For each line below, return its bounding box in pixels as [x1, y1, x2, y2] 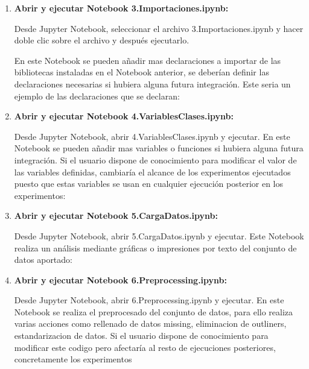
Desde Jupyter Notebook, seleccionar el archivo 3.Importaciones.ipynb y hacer [14, 22, 304, 34]
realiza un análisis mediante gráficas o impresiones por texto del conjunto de [14, 241, 297, 254]
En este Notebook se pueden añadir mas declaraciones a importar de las [14, 54, 281, 66]
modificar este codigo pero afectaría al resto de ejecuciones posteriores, [14, 341, 276, 353]
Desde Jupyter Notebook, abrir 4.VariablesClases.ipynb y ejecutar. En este [14, 130, 290, 142]
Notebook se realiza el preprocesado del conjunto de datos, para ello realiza [14, 305, 293, 318]
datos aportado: [14, 253, 72, 266]
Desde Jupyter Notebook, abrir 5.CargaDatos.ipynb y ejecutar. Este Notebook [14, 229, 304, 242]
